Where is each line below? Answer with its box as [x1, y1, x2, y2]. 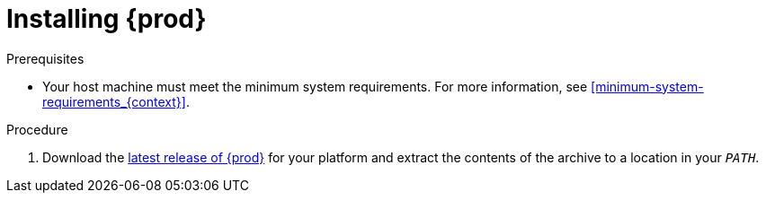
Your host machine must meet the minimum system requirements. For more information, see [42, 78, 588, 94]
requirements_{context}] [42, 93, 186, 109]
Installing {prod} [6, 4, 207, 34]
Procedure [6, 121, 68, 137]
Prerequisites [6, 50, 85, 66]
